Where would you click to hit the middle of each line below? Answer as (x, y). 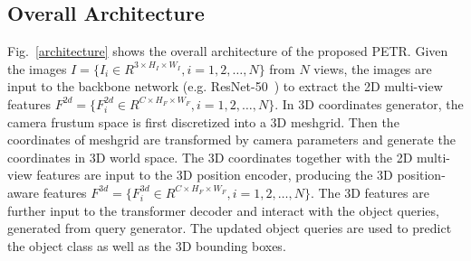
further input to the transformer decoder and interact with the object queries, (223, 210)
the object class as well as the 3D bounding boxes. (147, 245)
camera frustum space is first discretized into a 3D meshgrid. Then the (203, 121)
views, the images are (373, 68)
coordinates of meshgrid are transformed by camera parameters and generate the (231, 140)
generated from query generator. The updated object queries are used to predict (230, 228)
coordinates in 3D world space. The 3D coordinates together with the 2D (210, 157)
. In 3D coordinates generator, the (369, 103)
